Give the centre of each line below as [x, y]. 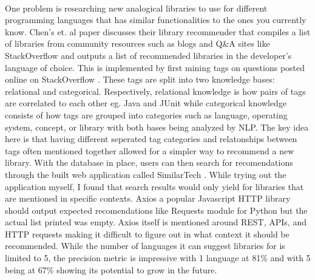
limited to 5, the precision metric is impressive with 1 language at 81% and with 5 [158, 258]
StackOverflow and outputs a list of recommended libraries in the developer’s [148, 55]
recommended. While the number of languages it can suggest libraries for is [145, 246]
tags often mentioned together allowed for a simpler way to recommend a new [150, 150]
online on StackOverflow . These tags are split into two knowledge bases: [140, 79]
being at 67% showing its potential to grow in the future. [111, 269]
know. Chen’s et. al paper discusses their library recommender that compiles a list [158, 31]
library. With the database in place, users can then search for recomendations [149, 162]
